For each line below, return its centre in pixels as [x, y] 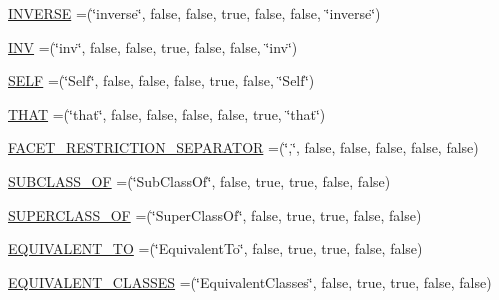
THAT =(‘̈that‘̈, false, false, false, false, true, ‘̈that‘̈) [167, 113]
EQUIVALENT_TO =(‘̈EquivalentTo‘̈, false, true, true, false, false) [215, 248]
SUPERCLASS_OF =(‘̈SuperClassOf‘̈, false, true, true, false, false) [215, 214]
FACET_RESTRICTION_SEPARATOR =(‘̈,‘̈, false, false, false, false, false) [243, 147]
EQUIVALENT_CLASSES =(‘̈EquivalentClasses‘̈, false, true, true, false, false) [250, 281]
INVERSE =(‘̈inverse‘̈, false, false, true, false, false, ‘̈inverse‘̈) [194, 13]
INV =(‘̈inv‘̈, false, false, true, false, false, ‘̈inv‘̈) [153, 46]
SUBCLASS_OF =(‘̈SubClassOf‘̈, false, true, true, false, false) [199, 180]
